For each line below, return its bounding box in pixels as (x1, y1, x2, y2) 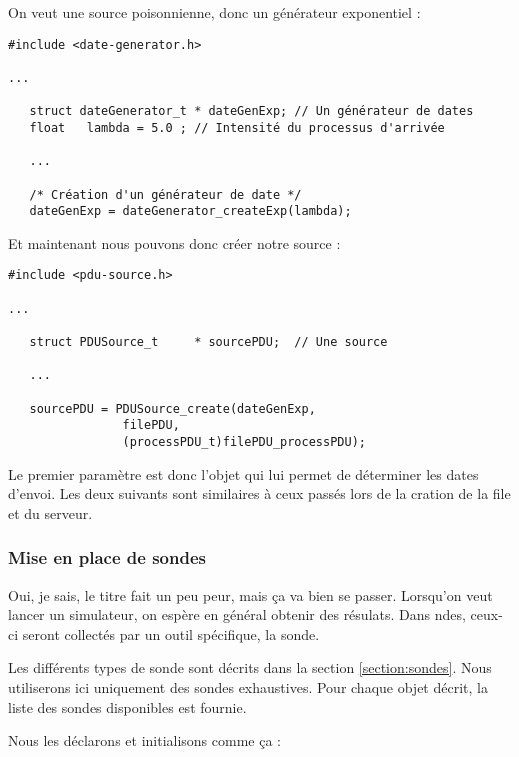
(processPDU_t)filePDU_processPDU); (122, 434, 366, 449)
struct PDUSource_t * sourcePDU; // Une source (29, 335, 388, 350)
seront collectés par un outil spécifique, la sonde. (22, 623, 320, 644)
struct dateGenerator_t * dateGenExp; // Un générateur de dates (29, 104, 474, 119)
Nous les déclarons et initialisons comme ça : (8, 730, 281, 751)
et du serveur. (8, 502, 93, 523)
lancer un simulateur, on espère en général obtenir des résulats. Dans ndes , (8, 604, 466, 625)
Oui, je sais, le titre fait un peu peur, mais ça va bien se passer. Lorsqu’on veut (8, 584, 493, 605)
